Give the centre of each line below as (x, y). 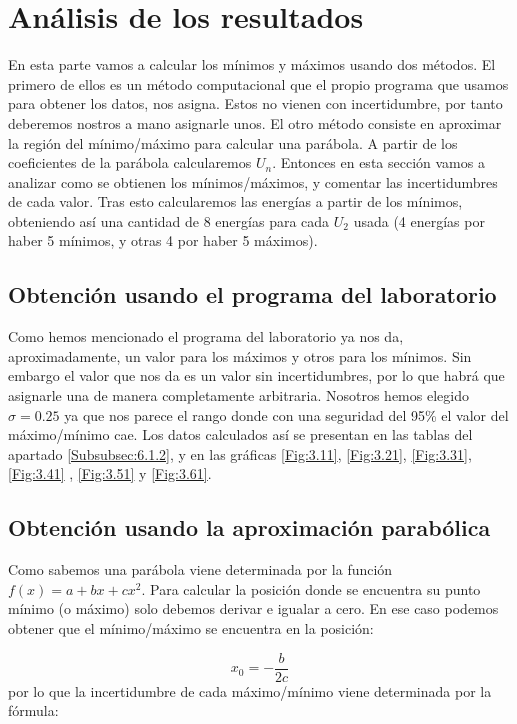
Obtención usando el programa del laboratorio (252, 294)
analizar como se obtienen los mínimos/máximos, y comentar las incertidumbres (253, 181)
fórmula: (33, 710)
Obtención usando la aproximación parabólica (249, 527)
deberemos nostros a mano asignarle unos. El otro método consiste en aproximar (255, 122)
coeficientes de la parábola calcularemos (130, 162)
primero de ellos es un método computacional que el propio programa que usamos (258, 83)
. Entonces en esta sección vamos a (378, 162)
